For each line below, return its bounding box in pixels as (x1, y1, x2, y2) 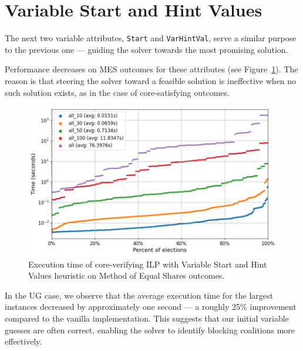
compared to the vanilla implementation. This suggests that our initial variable (5, 312, 289, 324)
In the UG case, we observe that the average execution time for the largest (5, 289, 273, 301)
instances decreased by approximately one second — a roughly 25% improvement (5, 300, 297, 313)
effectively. (5, 335, 42, 347)
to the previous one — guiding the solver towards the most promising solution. (5, 43, 288, 55)
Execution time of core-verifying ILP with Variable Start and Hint (28, 258, 267, 270)
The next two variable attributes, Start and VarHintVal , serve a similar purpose (5, 32, 297, 44)
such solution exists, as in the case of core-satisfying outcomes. (5, 86, 230, 98)
